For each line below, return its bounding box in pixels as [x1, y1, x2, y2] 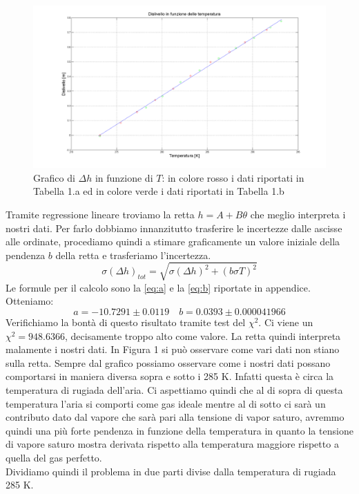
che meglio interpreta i [250, 207, 346, 221]
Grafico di [33, 170, 75, 184]
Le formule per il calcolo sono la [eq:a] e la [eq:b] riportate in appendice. [6, 280, 311, 294]
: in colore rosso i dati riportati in [162, 170, 304, 184]
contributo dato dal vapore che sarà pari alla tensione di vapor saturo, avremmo [6, 410, 345, 424]
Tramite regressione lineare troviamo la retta [6, 207, 195, 221]
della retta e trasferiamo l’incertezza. [55, 247, 211, 262]
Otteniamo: [6, 294, 54, 308]
